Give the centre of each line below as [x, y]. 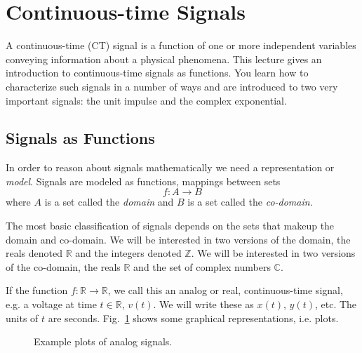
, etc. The [336, 304]
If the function [37, 290]
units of [22, 318]
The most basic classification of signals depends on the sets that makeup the [170, 226]
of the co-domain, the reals [63, 266]
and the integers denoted [128, 253]
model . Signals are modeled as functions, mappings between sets [143, 181]
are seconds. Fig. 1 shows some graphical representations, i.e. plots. [193, 318]
